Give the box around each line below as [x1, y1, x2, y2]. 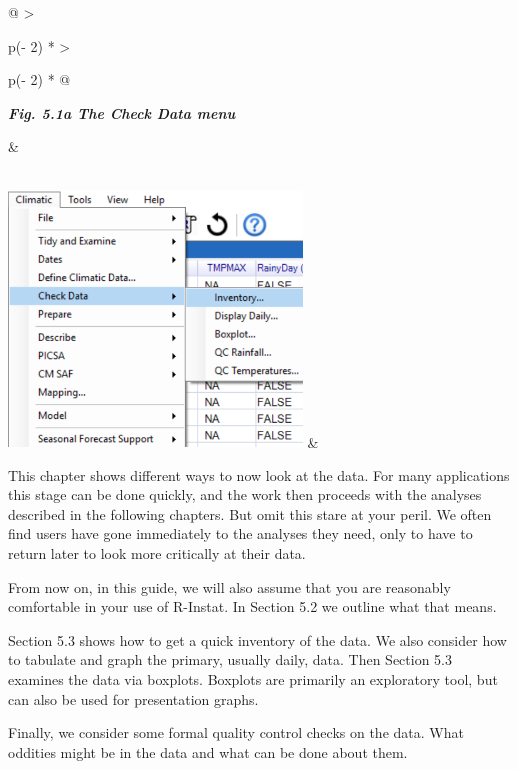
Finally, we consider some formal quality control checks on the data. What [8, 722, 464, 743]
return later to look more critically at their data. [8, 543, 306, 564]
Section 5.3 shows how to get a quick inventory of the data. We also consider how [8, 629, 507, 650]
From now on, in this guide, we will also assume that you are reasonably [8, 576, 451, 597]
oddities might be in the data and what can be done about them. [8, 741, 408, 762]
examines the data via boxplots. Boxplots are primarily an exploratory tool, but [8, 669, 498, 690]
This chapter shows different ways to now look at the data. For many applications [8, 464, 510, 485]
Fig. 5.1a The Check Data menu [8, 102, 236, 123]
